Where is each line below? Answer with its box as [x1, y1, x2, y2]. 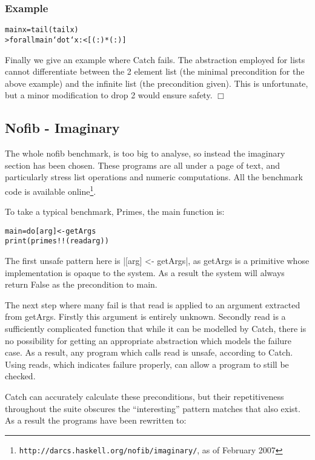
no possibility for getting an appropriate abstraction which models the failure [5, 334, 292, 347]
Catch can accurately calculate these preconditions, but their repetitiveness [5, 390, 284, 402]
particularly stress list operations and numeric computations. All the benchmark [5, 171, 303, 183]
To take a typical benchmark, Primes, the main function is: [5, 205, 225, 218]
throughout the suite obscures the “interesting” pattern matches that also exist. [5, 402, 300, 414]
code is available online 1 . [5, 183, 96, 197]
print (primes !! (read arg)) [5, 237, 109, 246]
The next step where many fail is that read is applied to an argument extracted [5, 298, 300, 311]
